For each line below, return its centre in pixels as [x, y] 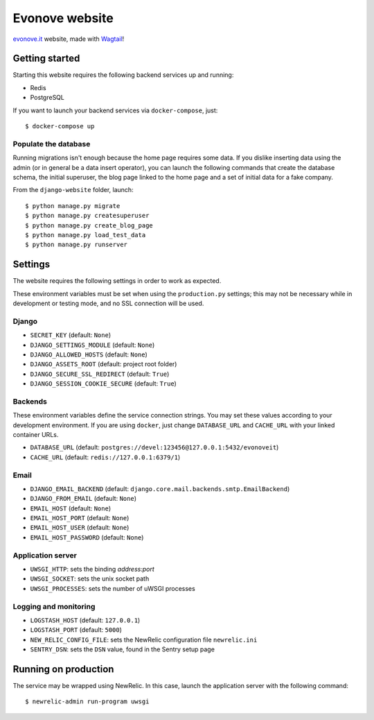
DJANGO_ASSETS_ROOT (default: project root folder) [104, 364]
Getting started [46, 59]
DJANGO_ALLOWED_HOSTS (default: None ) [89, 354]
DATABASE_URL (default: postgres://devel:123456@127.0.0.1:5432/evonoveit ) [154, 447]
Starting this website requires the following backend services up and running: [123, 75]
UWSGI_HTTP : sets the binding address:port [92, 569]
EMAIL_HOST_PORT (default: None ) [80, 518]
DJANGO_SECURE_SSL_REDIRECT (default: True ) [100, 374]
